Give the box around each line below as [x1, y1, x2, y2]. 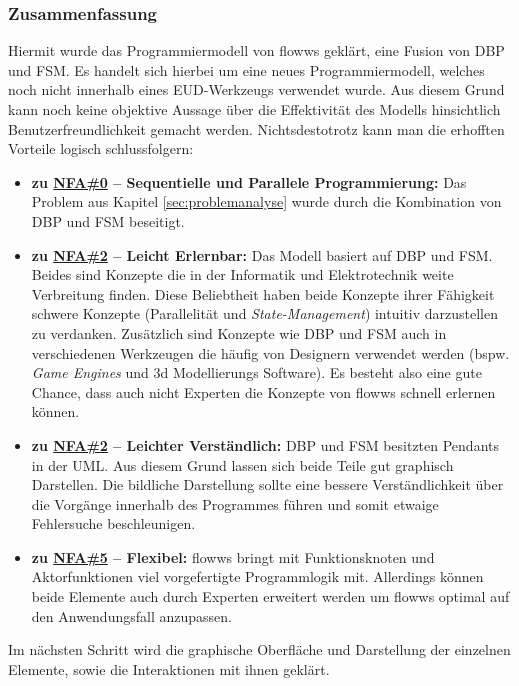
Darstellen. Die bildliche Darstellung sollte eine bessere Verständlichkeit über [31, 474, 504, 495]
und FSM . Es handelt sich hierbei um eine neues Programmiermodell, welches [8, 59, 485, 80]
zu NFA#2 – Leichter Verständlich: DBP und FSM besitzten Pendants [31, 434, 500, 455]
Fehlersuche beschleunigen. [31, 513, 196, 534]
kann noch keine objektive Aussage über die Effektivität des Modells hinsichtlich [8, 99, 501, 119]
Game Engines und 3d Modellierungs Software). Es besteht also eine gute [31, 362, 482, 383]
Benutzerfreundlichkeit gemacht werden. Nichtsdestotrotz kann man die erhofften [8, 118, 505, 139]
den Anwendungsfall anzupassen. [31, 605, 232, 626]
